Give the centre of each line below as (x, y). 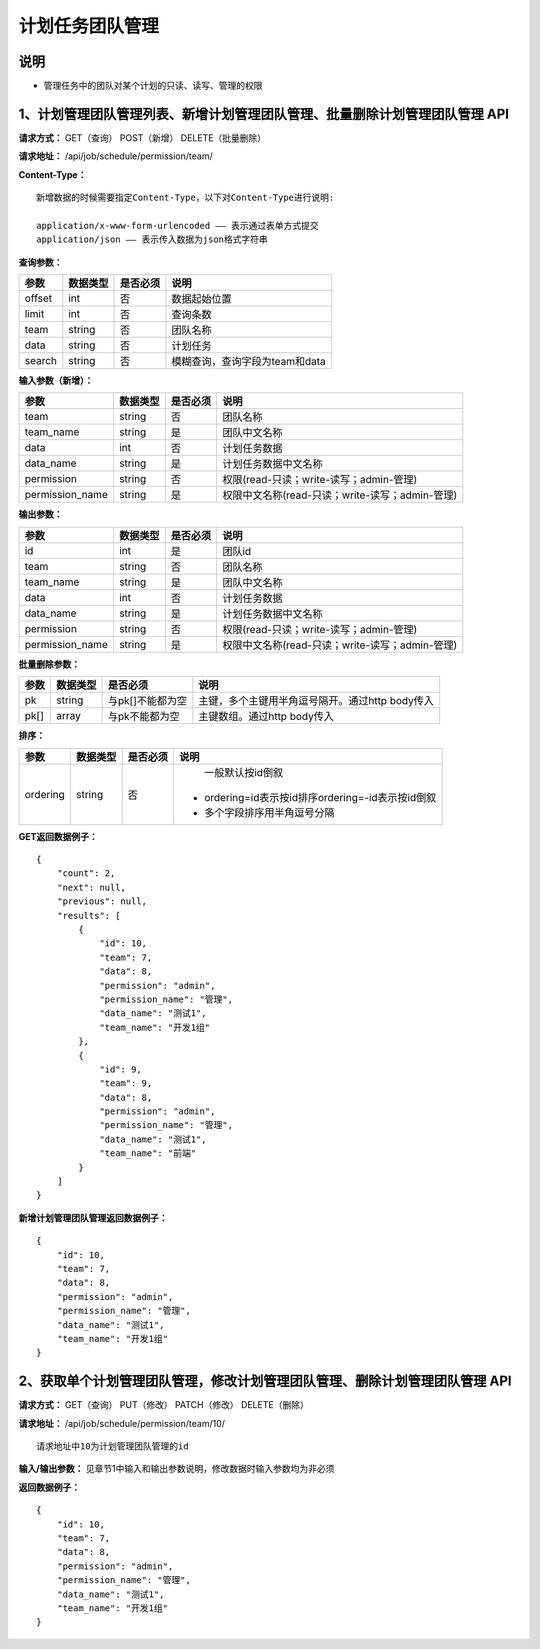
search (41, 361)
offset (38, 298)
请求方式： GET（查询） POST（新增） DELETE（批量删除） (142, 137)
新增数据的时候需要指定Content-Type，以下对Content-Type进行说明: (185, 198)
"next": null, (91, 887)
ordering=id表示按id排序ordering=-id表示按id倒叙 (320, 797)
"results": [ (88, 915)
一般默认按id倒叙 (243, 772)
